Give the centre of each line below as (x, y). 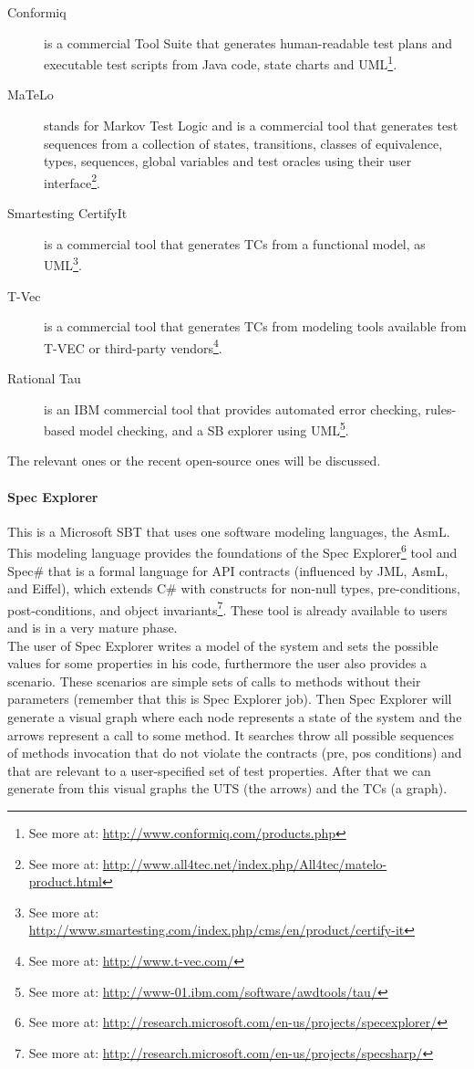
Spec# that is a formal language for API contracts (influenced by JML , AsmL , (228, 570)
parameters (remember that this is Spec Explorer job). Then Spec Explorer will (230, 699)
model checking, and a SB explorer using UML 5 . (214, 429)
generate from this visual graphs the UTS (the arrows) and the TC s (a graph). (227, 788)
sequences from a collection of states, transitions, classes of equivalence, (243, 143)
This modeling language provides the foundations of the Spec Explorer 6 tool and (232, 551)
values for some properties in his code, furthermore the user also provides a (217, 663)
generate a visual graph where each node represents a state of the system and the (235, 717)
